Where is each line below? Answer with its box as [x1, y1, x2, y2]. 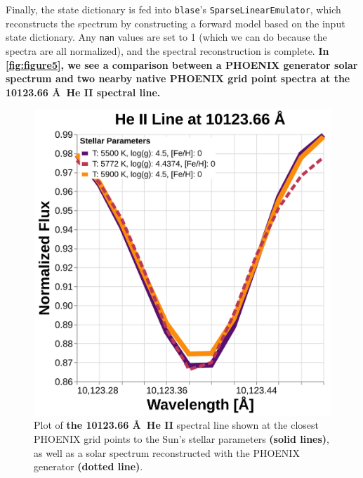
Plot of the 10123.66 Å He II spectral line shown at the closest [34, 418, 319, 432]
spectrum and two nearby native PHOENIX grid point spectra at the [6, 71, 350, 86]
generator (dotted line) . [34, 459, 143, 474]
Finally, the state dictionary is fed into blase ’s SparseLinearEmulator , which [6, 2, 341, 16]
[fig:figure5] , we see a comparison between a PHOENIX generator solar [6, 57, 358, 72]
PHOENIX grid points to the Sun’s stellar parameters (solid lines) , [34, 431, 330, 446]
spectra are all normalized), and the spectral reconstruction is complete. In [6, 43, 329, 58]
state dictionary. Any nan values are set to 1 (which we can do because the [6, 30, 327, 44]
